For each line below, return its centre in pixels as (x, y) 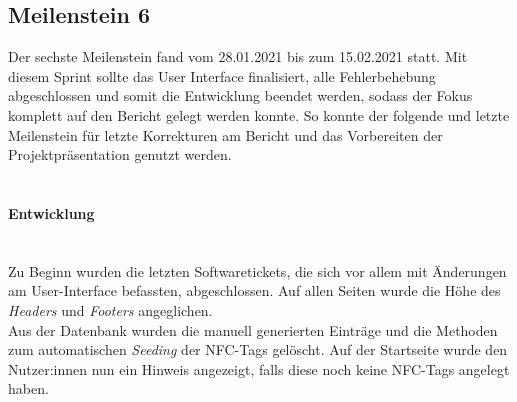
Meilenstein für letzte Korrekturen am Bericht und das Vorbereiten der (225, 134)
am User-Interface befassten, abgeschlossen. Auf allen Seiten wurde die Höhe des (254, 290)
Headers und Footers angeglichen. (110, 309)
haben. (28, 388)
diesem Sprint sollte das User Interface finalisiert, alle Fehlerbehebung (222, 75)
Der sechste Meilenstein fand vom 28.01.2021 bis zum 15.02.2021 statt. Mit (238, 56)
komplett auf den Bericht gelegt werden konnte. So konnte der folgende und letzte (259, 114)
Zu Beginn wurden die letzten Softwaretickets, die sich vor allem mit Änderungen (257, 270)
